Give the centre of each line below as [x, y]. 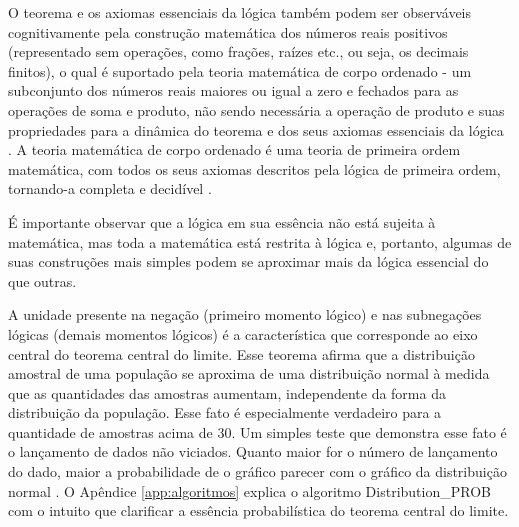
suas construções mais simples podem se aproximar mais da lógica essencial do [248, 261]
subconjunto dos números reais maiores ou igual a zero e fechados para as [233, 90]
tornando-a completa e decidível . [110, 188]
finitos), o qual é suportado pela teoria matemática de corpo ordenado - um [240, 70]
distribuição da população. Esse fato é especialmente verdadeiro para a [225, 412]
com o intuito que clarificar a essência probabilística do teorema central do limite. [258, 510]
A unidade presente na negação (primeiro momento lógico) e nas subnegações [245, 314]
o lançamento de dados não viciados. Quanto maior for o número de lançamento [253, 451]
